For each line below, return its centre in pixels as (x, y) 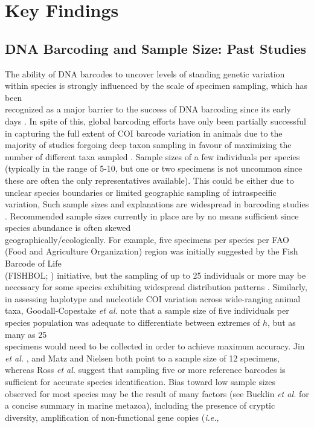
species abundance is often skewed (68, 228)
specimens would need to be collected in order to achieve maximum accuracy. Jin (155, 346)
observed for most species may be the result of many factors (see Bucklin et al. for (157, 393)
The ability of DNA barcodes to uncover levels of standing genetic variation (145, 73)
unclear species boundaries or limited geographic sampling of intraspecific (141, 192)
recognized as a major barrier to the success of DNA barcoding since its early (148, 109)
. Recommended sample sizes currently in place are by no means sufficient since (152, 216)
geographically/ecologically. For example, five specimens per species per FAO (147, 239)
